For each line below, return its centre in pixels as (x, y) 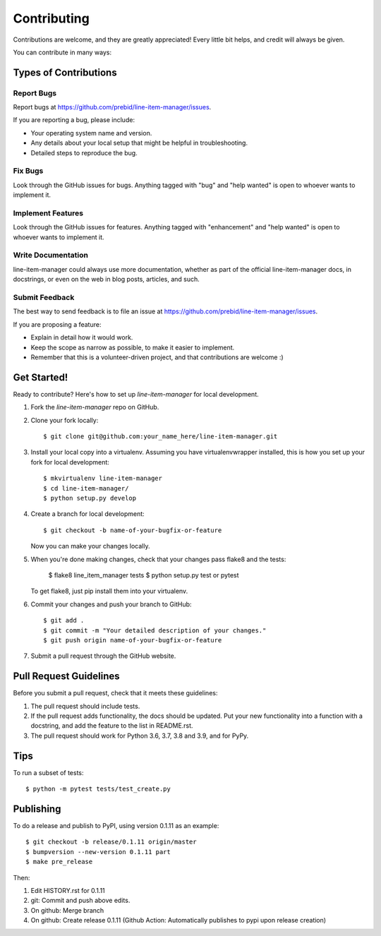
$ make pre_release (59, 862)
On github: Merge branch (67, 910)
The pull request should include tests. (85, 706)
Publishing (37, 809)
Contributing (51, 18)
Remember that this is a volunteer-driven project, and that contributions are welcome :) (157, 357)
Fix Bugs (28, 171)
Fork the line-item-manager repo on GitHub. (95, 407)
